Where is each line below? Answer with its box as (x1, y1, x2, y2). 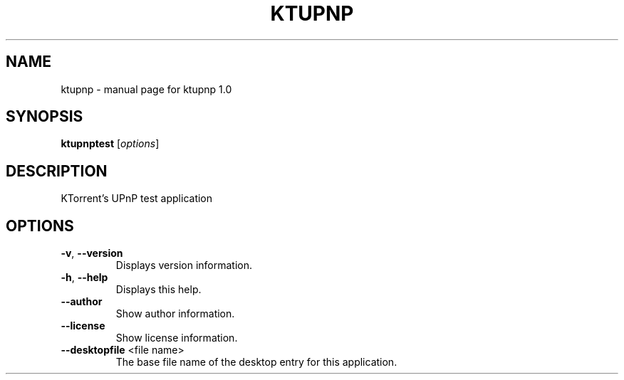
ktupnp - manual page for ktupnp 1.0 (61, 83, 232, 95)
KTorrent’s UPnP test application (61, 192, 213, 205)
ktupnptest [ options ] (61, 137, 160, 150)
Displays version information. (115, 259, 253, 272)
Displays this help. (115, 283, 202, 296)
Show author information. (115, 307, 235, 320)
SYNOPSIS (6, 107, 83, 126)
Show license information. (115, 332, 238, 344)
